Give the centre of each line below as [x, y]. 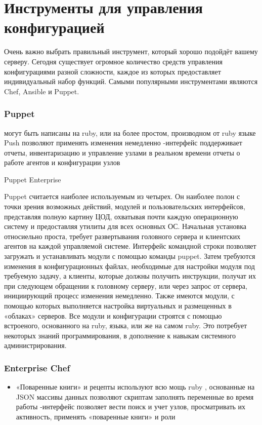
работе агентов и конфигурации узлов [62, 162]
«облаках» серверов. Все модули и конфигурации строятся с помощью [113, 315]
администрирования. [35, 345]
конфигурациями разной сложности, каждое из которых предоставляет [113, 71]
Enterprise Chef [37, 368]
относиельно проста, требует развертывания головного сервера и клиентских [122, 236]
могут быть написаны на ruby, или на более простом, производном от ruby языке [130, 132]
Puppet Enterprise [33, 179]
